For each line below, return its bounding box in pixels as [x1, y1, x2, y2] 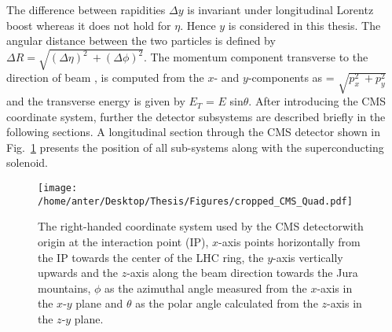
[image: [38, 183, 78, 194]
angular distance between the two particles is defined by [6, 32, 276, 49]
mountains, [38, 279, 91, 296]
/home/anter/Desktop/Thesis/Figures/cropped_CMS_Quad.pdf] [38, 195, 353, 207]
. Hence [180, 17, 216, 33]
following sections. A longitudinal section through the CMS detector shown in [6, 124, 381, 140]
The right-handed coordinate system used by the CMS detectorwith [38, 218, 364, 234]
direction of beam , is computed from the [6, 69, 204, 86]
